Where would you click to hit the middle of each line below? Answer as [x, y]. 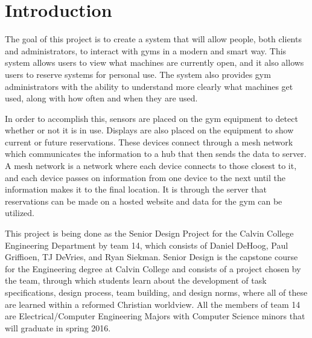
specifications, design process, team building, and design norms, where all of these [156, 292]
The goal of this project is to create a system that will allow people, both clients [153, 39]
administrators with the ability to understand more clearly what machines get [149, 86]
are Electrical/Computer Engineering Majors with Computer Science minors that [155, 316]
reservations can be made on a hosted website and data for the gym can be [144, 201]
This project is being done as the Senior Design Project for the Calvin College [149, 233]
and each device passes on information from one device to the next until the [145, 177]
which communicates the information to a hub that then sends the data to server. [156, 154]
